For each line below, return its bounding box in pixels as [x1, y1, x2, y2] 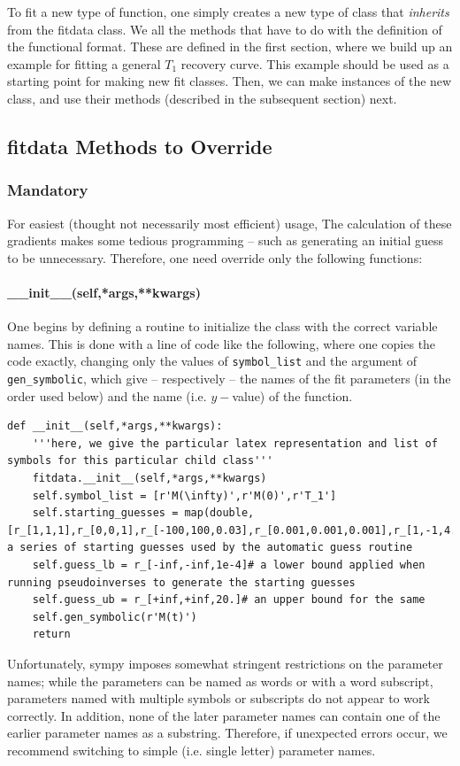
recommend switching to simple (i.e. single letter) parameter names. [7, 740, 376, 759]
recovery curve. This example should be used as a [180, 54, 449, 73]
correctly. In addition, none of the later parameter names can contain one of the [7, 706, 441, 724]
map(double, [184, 507, 255, 520]
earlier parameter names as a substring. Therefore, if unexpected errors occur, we [7, 723, 448, 742]
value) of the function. [232, 386, 353, 405]
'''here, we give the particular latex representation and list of [32, 437, 438, 450]
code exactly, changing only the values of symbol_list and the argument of [7, 352, 418, 370]
